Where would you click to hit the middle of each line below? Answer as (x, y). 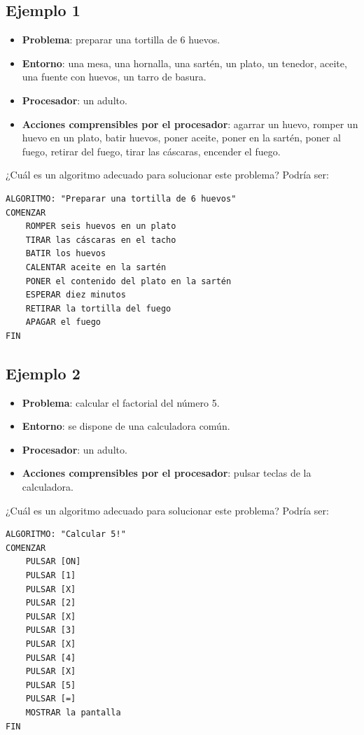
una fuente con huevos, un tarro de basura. (114, 77)
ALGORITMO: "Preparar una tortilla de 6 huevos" (121, 198)
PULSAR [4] (51, 658)
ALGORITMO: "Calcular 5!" (66, 534)
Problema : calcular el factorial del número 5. (121, 402)
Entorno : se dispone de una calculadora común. (126, 426)
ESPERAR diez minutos (76, 295)
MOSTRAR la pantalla (73, 712)
